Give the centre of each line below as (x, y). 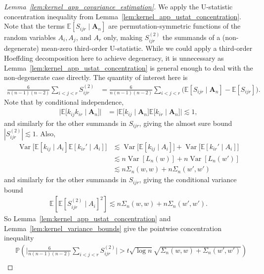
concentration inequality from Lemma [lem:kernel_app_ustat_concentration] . (123, 16)
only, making (123, 37)
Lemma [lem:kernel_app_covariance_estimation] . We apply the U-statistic (118, 6)
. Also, (46, 133)
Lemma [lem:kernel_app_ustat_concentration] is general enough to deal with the (129, 67)
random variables (30, 37)
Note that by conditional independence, (64, 102)
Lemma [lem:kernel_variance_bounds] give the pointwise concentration (113, 228)
